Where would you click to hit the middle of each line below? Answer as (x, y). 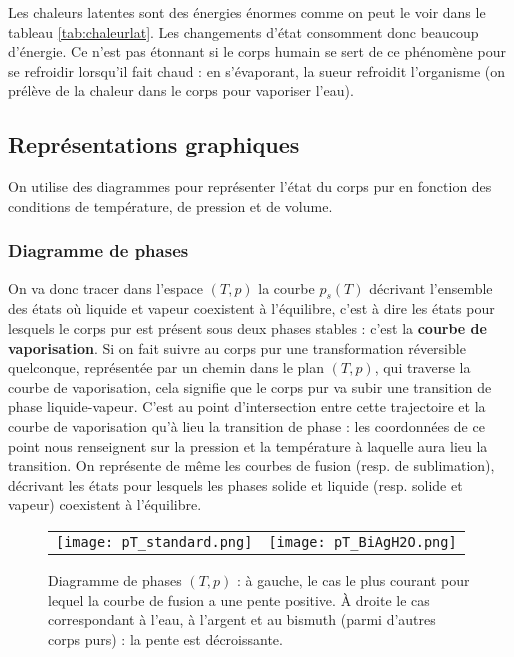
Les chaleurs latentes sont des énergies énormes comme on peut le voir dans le (247, 12)
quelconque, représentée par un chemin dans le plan (166, 367)
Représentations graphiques (154, 144)
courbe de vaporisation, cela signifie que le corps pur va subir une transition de (250, 386)
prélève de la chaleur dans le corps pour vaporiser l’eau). (181, 90)
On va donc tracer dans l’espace (106, 287)
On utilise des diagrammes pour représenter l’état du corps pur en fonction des (250, 186)
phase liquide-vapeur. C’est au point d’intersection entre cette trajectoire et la (247, 406)
